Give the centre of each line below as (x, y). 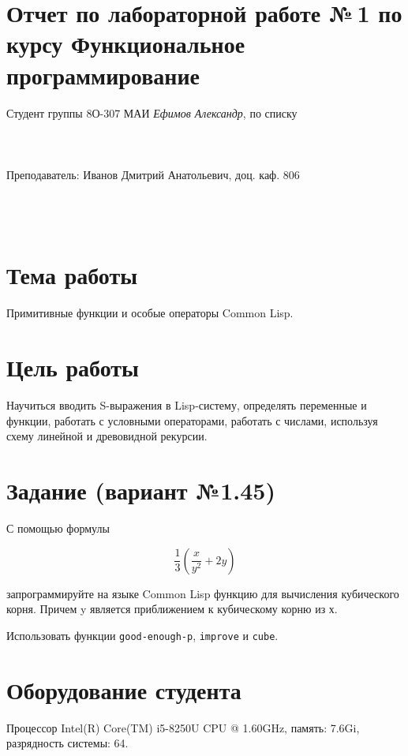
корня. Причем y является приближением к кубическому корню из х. (172, 609)
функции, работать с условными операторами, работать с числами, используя (192, 420)
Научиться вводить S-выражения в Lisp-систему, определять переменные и (187, 405)
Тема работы (72, 275)
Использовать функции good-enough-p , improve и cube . (142, 635)
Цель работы (73, 367)
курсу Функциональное (126, 44)
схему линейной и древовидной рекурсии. (107, 436)
